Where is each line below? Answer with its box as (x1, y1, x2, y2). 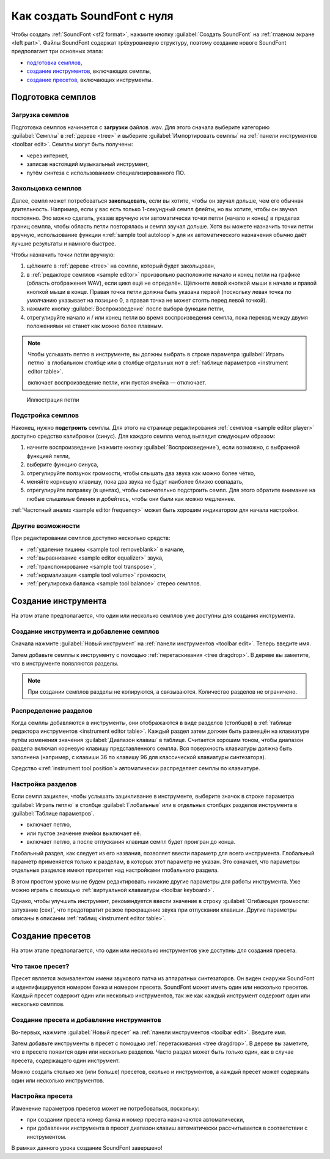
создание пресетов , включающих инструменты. (26, 76, 153, 83)
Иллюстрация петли (26, 396, 79, 403)
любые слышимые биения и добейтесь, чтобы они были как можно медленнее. (26, 495, 236, 502)
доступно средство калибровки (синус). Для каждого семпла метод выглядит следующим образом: (11, 432, 276, 440)
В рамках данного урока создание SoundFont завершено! (11, 1144, 163, 1152)
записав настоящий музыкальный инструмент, (26, 160, 149, 168)
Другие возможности (11, 521, 80, 530)
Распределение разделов (11, 706, 93, 715)
